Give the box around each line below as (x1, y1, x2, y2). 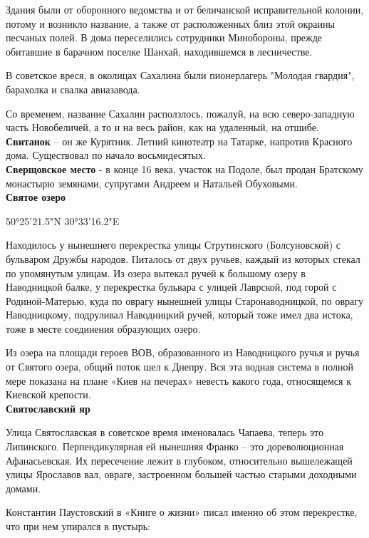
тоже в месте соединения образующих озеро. (6, 321, 201, 336)
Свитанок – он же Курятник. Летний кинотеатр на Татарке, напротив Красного (6, 133, 353, 148)
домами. (6, 480, 41, 495)
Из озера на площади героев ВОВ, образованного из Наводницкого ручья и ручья (6, 345, 360, 360)
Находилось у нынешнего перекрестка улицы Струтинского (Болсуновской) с (6, 237, 341, 252)
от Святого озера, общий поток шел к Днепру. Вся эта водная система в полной (6, 359, 354, 374)
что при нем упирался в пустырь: (6, 519, 150, 533)
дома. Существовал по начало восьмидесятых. (6, 148, 206, 162)
